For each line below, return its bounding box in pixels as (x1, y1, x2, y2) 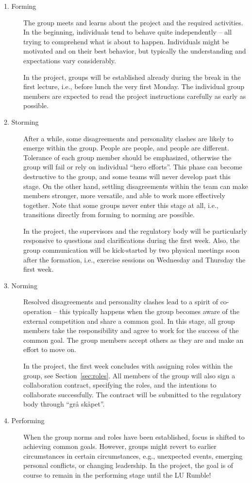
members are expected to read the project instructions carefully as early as (23, 91, 246, 101)
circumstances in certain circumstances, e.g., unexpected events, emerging (23, 450, 243, 461)
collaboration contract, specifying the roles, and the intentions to (23, 380, 217, 390)
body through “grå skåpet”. (23, 399, 105, 409)
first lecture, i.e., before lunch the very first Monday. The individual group (23, 81, 245, 92)
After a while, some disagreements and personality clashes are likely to (23, 133, 234, 143)
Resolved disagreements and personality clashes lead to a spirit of (23, 297, 218, 307)
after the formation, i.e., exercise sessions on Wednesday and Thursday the (23, 254, 246, 264)
